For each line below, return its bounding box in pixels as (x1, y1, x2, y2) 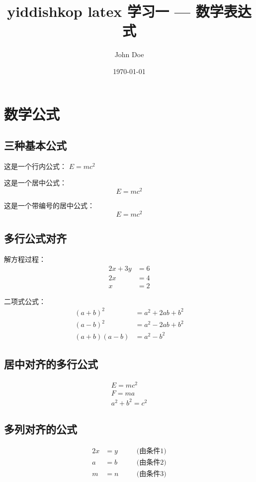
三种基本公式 (4, 138, 67, 153)
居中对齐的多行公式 (4, 356, 98, 372)
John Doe (114, 49, 144, 60)
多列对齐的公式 (4, 421, 77, 437)
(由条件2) (136, 459, 167, 467)
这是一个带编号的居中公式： (4, 200, 94, 211)
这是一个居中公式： (4, 177, 67, 188)
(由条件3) (136, 471, 167, 478)
